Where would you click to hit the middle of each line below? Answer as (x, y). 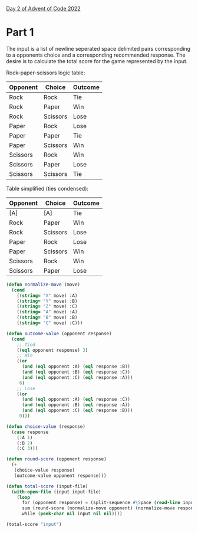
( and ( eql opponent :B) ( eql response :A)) (76, 405)
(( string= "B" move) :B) (47, 318)
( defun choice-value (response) (46, 426)
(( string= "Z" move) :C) (47, 306)
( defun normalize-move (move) (43, 285)
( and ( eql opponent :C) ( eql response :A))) (77, 377)
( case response (30, 432)
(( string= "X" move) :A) (47, 295)
